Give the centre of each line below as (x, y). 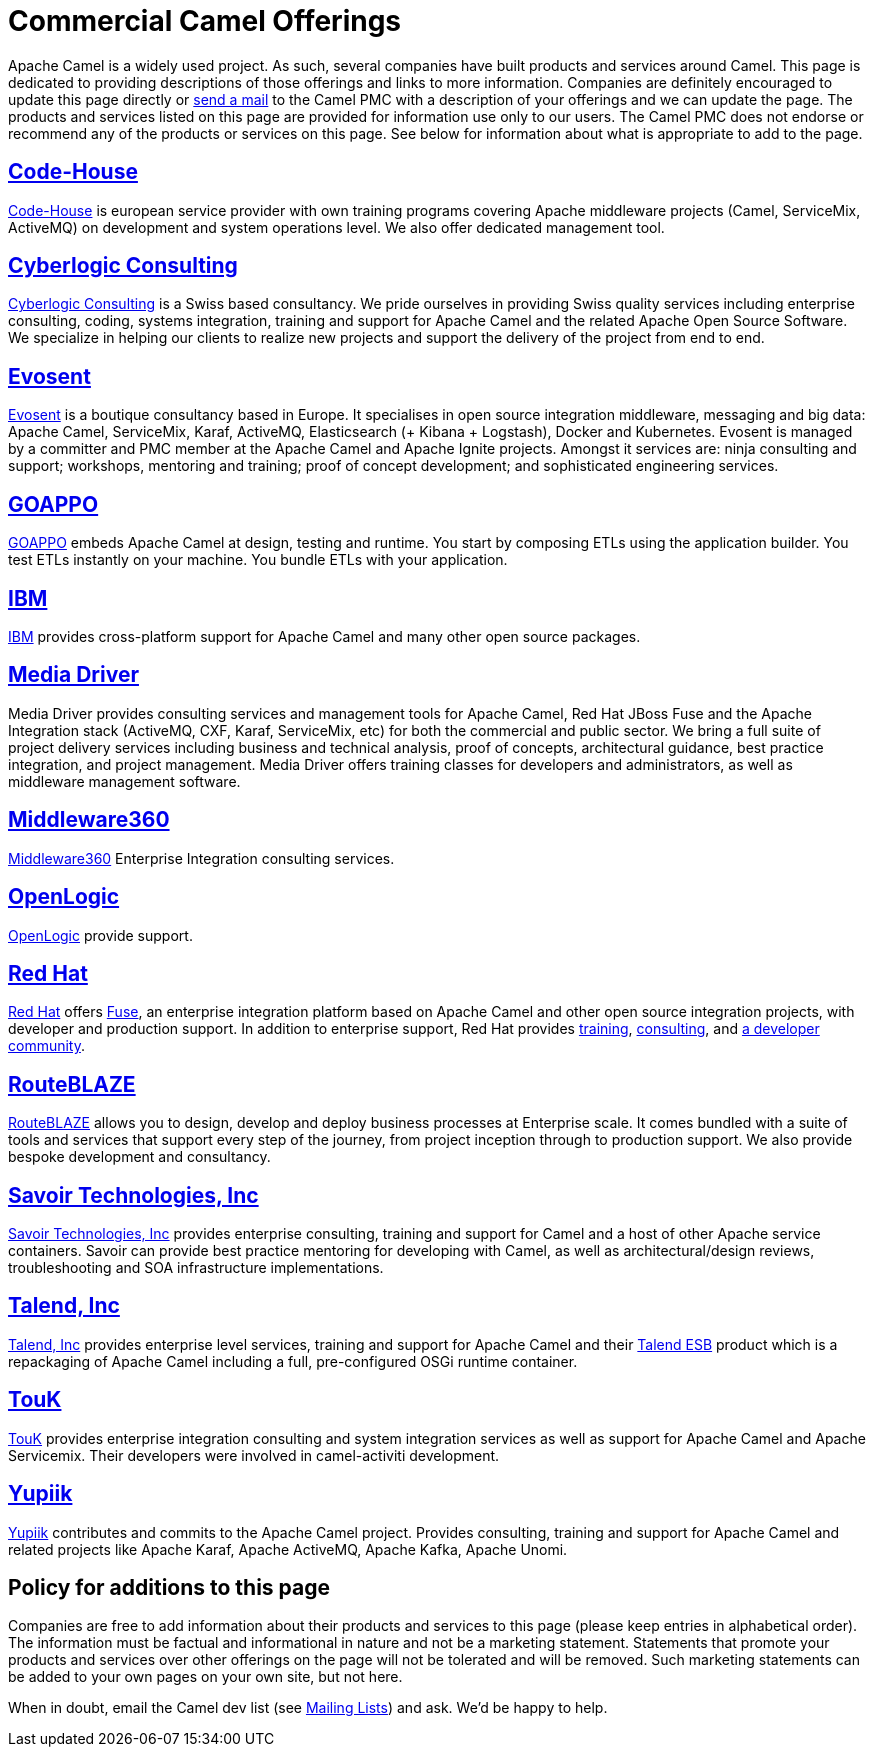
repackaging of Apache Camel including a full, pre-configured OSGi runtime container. (293, 1361)
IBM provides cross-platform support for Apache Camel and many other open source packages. (324, 636)
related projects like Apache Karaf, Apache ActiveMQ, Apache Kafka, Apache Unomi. (288, 1549)
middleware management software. (124, 781)
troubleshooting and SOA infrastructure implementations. (196, 1268)
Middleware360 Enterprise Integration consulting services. (201, 858)
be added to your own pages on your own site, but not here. (205, 1677)
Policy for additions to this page (169, 1587)
